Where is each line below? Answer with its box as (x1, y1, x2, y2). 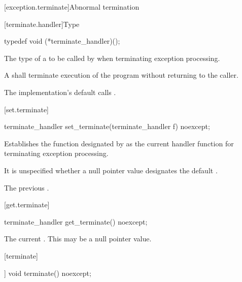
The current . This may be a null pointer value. (4, 233, 152, 244)
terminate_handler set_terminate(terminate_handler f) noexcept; (4, 121, 210, 132)
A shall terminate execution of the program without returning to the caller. (4, 70, 238, 80)
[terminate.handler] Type (4, 18, 80, 29)
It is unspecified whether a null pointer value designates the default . (4, 165, 218, 175)
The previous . (4, 182, 49, 193)
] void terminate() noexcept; (4, 267, 91, 278)
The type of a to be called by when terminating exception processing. (4, 52, 220, 63)
